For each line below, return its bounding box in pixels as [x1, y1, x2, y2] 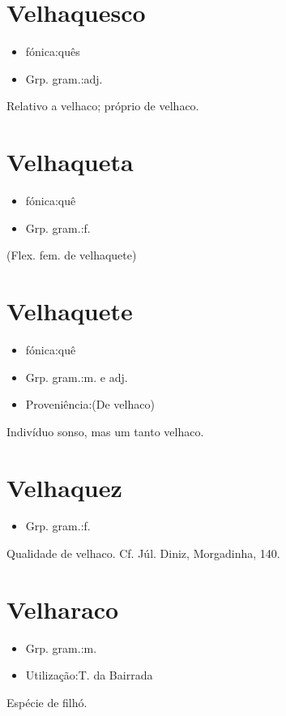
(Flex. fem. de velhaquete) [6, 247, 137, 264]
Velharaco [6, 592, 119, 625]
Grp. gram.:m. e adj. [25, 368, 128, 385]
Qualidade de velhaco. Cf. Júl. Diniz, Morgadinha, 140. [6, 545, 280, 562]
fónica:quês [25, 43, 80, 60]
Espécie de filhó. [6, 693, 88, 710]
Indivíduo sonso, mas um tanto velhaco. [6, 422, 204, 439]
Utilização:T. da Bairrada [25, 667, 153, 684]
